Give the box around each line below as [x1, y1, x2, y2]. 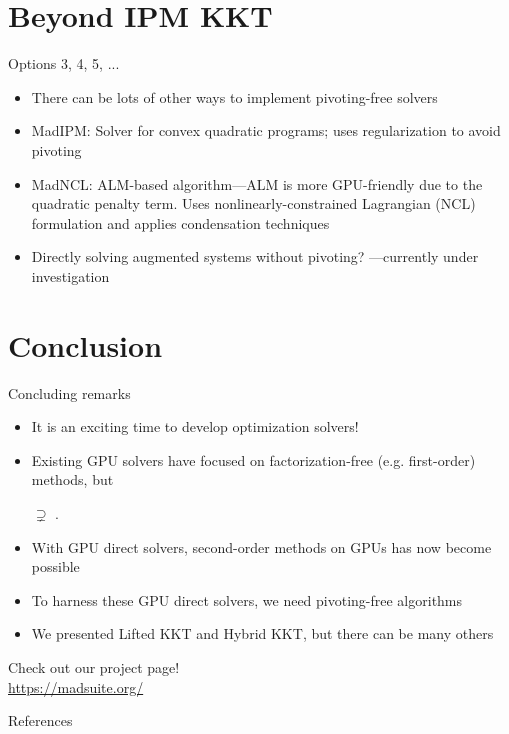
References [8, 710, 73, 731]
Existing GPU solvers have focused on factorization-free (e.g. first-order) [31, 449, 476, 470]
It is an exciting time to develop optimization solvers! [31, 416, 359, 437]
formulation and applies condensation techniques [31, 212, 330, 233]
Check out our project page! [8, 656, 180, 677]
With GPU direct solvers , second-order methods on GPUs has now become [31, 536, 492, 557]
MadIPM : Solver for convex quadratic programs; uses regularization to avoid [31, 120, 501, 141]
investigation [31, 265, 110, 286]
